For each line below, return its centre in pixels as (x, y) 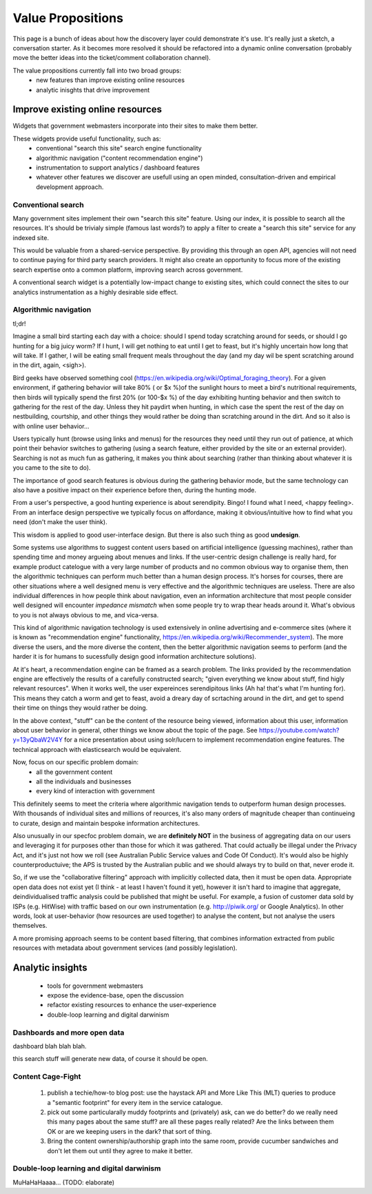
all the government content (74, 772)
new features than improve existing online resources (111, 80)
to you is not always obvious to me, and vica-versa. (86, 615)
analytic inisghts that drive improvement (93, 90)
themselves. (30, 926)
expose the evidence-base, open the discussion (115, 995)
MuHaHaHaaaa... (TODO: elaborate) (64, 1182)
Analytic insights (50, 968)
